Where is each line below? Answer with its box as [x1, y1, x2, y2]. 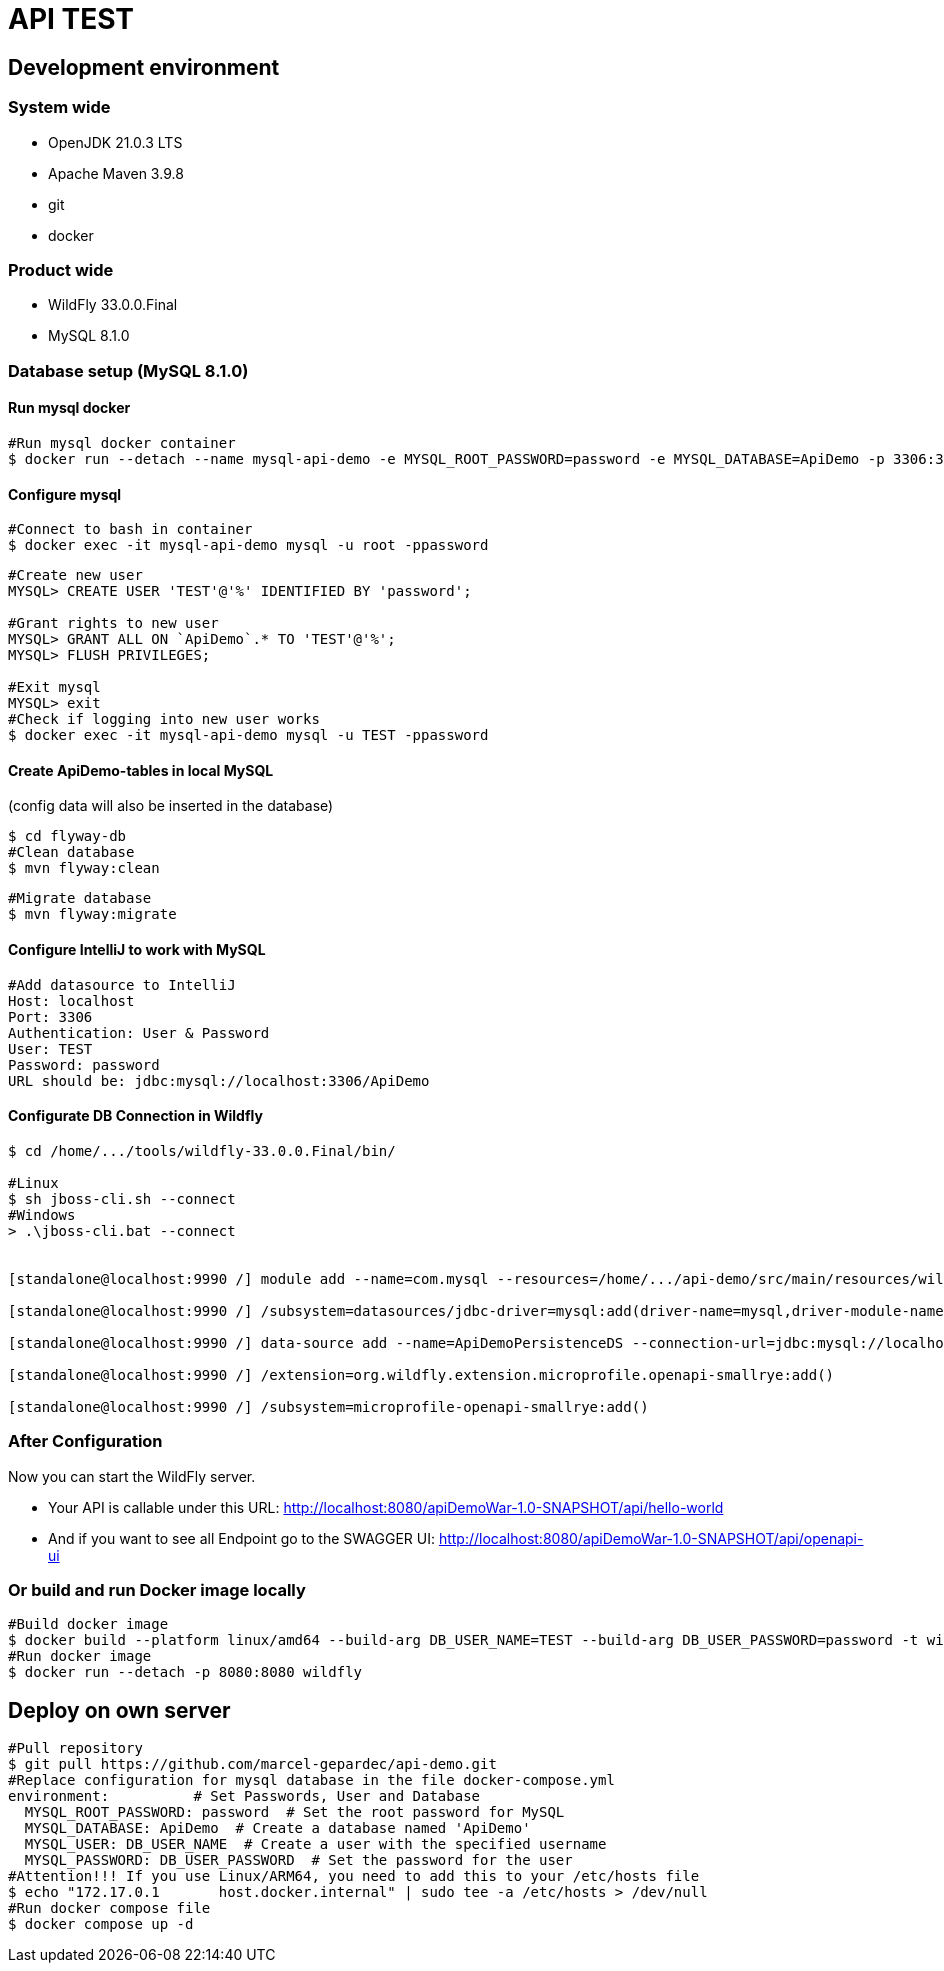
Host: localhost [8, 992, 135, 1009]
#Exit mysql [8, 679, 101, 696]
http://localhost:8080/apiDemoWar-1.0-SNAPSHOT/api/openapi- [438, 1529, 864, 1547]
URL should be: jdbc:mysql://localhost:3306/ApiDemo [8, 1072, 430, 1089]
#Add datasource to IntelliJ [8, 976, 236, 993]
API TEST [8, 2, 135, 36]
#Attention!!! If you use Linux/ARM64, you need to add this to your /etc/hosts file [8, 1868, 700, 1885]
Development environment [8, 54, 280, 80]
